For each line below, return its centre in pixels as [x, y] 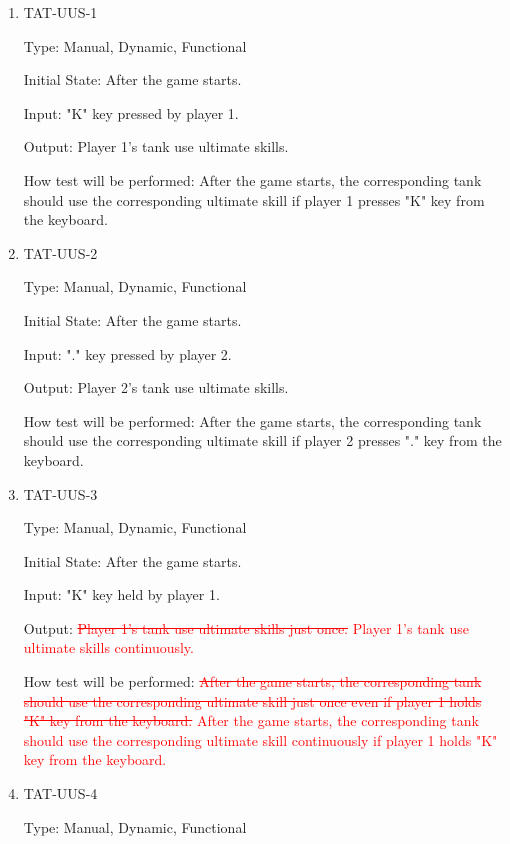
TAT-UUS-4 [60, 793]
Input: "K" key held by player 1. [121, 594]
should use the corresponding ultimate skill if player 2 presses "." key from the [262, 440]
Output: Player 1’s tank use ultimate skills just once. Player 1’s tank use [246, 627]
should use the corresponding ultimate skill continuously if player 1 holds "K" [260, 739]
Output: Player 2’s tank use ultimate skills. [156, 387]
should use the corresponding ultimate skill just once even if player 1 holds [252, 700]
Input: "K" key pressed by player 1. [131, 112]
